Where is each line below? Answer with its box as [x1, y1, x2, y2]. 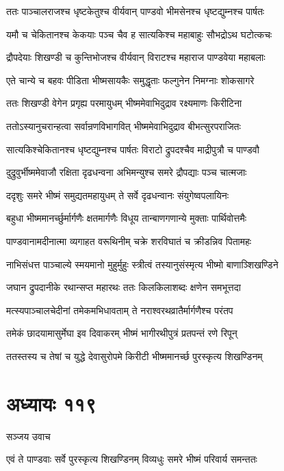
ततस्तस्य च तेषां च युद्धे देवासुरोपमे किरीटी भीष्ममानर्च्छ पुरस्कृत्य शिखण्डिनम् [6, 348, 263, 363]
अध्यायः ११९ [6, 389, 96, 417]
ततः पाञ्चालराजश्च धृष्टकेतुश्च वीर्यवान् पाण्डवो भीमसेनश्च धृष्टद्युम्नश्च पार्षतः [6, 4, 265, 18]
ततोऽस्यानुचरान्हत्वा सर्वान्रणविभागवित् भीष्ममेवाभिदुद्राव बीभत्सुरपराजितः [6, 118, 241, 133]
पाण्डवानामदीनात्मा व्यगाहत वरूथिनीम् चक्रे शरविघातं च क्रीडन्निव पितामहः [6, 233, 252, 248]
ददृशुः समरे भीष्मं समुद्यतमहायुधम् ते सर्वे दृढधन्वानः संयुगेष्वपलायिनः [6, 188, 229, 202]
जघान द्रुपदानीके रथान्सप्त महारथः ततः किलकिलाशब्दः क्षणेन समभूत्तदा [6, 280, 241, 294]
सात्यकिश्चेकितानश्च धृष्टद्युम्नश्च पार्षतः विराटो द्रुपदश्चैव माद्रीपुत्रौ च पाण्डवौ [6, 142, 259, 156]
